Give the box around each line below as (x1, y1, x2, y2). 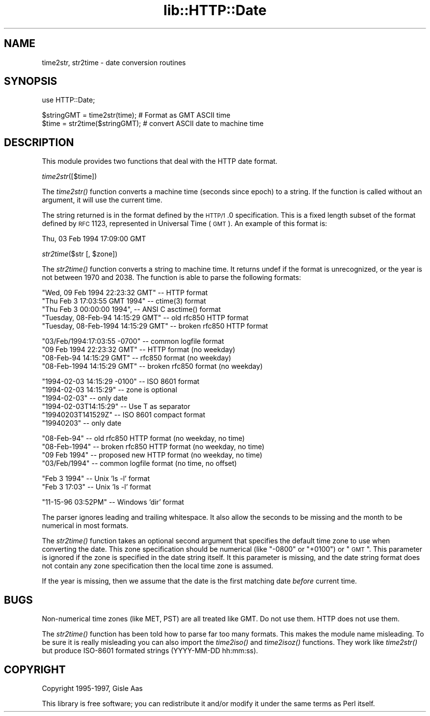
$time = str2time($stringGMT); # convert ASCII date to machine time (42, 119, 264, 128)
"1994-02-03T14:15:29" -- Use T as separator (42, 402, 190, 411)
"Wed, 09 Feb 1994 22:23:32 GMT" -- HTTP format (42, 288, 208, 297)
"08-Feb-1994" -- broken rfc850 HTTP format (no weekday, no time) (42, 442, 265, 451)
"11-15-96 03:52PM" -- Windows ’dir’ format (42, 498, 184, 507)
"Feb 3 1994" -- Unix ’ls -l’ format (42, 474, 150, 483)
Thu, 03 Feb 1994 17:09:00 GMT (42, 234, 146, 243)
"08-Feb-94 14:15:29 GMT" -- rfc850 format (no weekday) (42, 354, 231, 362)
